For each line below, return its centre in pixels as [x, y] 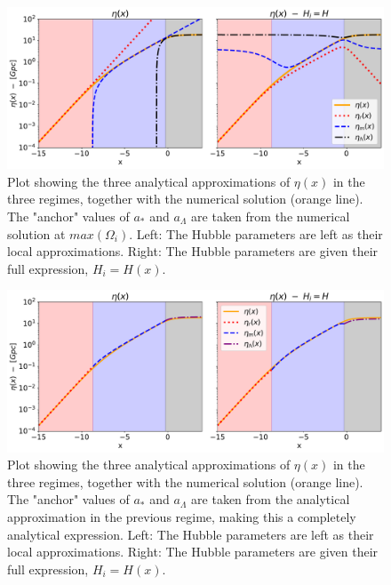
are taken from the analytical [271, 499]
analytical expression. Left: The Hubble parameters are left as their [191, 534]
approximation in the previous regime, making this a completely [182, 516]
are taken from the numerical [271, 216]
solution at [36, 233]
